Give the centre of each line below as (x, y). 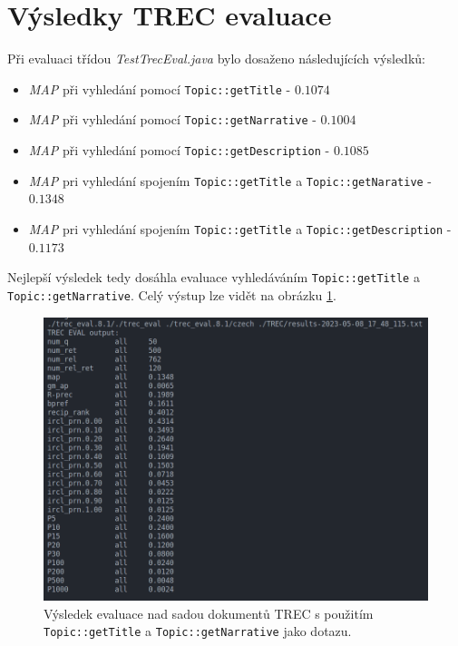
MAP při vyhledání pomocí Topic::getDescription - (179, 150)
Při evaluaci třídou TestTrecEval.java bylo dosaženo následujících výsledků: (216, 59)
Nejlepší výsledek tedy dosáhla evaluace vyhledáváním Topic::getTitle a (214, 277)
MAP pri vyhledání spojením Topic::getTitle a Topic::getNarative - (230, 180)
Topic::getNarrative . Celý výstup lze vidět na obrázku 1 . (172, 294)
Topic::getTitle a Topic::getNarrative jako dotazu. (198, 631)
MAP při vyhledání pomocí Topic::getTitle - (160, 88)
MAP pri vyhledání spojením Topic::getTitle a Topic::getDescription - (240, 228)
